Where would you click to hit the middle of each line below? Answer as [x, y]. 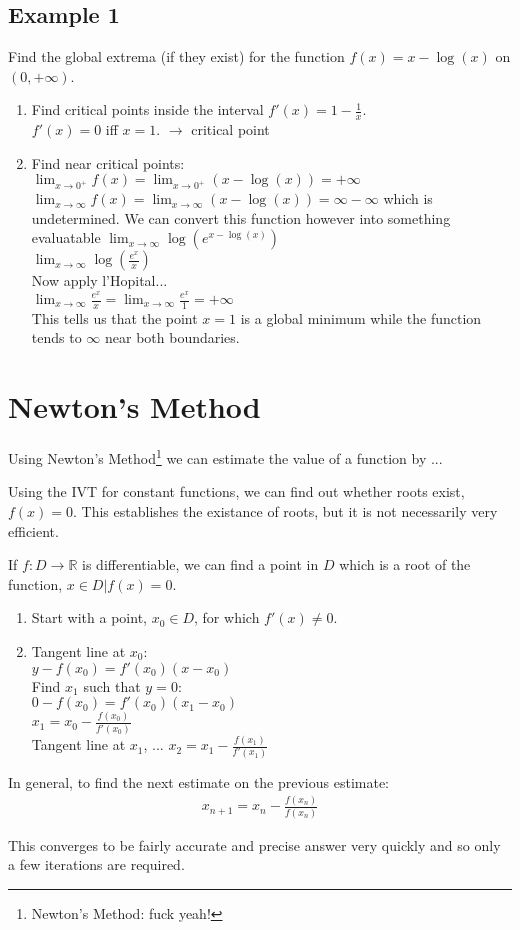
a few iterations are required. [96, 864]
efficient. [33, 530]
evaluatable [66, 237]
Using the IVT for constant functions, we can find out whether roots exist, [236, 491]
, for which [227, 617]
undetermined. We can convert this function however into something [241, 217]
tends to [56, 337]
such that [112, 685]
